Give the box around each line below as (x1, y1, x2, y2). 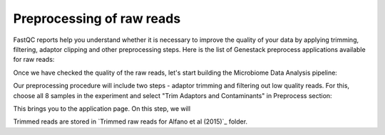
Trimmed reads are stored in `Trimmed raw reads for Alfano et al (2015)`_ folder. (13, 117, 248, 126)
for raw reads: (13, 55, 55, 64)
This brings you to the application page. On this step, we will (13, 104, 191, 113)
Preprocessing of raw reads (13, 11, 181, 26)
